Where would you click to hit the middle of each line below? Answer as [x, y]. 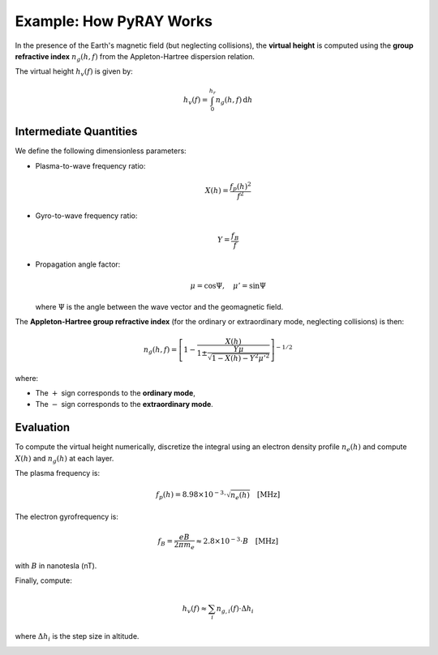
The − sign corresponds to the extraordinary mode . [125, 405]
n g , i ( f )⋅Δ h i [235, 610]
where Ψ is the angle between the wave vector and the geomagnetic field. [159, 306]
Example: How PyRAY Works [114, 21]
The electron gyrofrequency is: [67, 517]
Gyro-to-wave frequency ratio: [86, 216]
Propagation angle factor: [78, 264]
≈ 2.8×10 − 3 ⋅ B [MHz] [237, 540]
